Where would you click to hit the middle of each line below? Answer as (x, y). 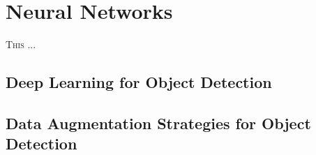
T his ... (21, 44)
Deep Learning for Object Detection (139, 82)
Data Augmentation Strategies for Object (158, 123)
